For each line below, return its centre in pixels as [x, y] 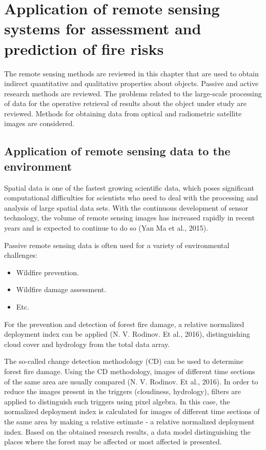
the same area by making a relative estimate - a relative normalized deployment [129, 421]
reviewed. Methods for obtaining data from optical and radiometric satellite [123, 113]
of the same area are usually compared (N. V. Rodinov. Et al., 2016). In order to [131, 381]
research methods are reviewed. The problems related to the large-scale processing [133, 93]
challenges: [21, 255]
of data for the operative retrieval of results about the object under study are [126, 103]
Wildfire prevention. [48, 272]
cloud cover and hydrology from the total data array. [87, 344]
